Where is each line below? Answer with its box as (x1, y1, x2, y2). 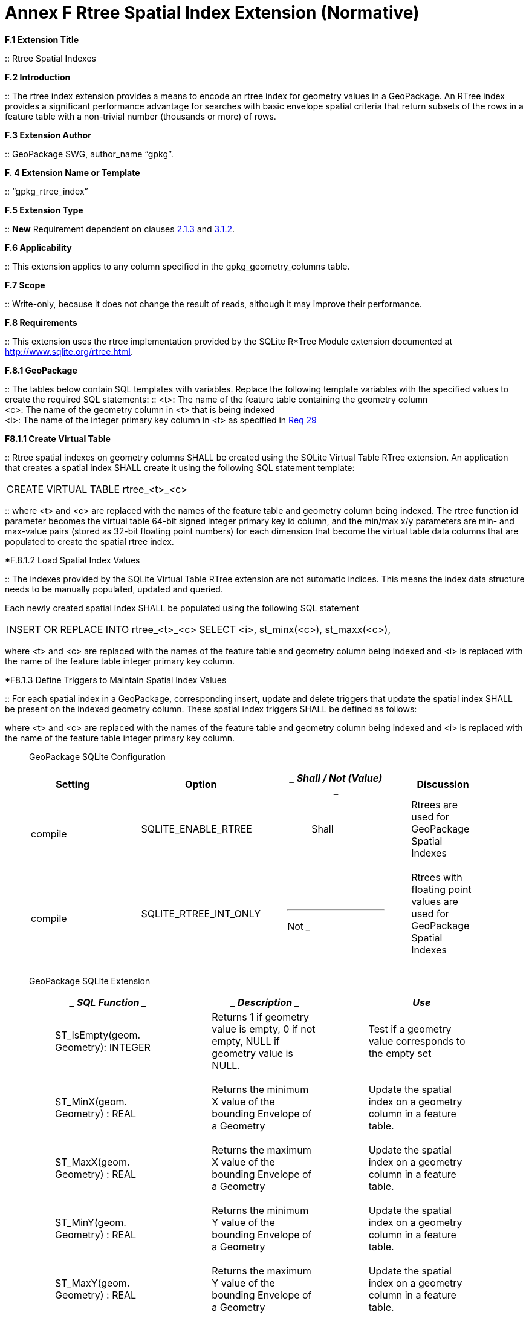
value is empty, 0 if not (212, 1022, 316, 1035)
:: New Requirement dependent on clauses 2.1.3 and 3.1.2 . (5, 223, 235, 234)
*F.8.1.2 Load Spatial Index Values (5, 554, 140, 565)
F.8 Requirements (5, 317, 77, 328)
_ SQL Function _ (70, 996, 146, 1008)
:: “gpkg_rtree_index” (5, 186, 88, 196)
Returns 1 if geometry (212, 1010, 309, 1023)
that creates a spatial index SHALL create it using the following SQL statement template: (5, 462, 355, 473)
